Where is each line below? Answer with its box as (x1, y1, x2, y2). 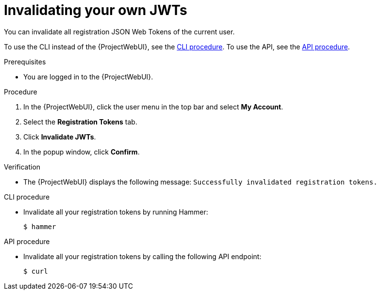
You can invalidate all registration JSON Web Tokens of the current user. (4, 27, 235, 36)
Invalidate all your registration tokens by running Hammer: (23, 207, 208, 216)
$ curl (23, 267, 48, 275)
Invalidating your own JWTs (4, 2, 187, 18)
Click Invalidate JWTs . (23, 132, 96, 141)
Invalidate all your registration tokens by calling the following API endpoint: (23, 252, 262, 261)
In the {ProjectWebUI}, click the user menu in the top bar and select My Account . (23, 102, 283, 111)
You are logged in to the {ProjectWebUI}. (23, 72, 153, 81)
